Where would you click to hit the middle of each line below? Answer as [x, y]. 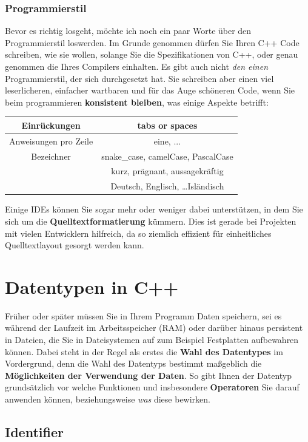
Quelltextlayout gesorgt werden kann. [75, 245]
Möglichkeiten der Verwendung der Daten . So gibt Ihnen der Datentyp [149, 375]
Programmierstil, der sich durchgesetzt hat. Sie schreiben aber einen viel [139, 78]
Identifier [34, 431]
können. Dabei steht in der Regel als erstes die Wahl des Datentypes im [144, 351]
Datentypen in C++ [92, 286]
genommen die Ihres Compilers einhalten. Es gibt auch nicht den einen [136, 66]
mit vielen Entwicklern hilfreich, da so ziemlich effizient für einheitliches [138, 233]
